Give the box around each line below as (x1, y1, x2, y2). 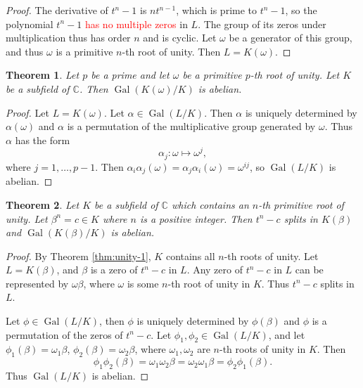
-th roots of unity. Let (224, 248, 319, 263)
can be (295, 262, 324, 277)
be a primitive (182, 67, 242, 82)
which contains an (171, 197, 249, 212)
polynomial (6, 16, 53, 31)
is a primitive (56, 44, 113, 58)
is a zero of (90, 262, 138, 277)
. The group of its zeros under (198, 16, 326, 31)
